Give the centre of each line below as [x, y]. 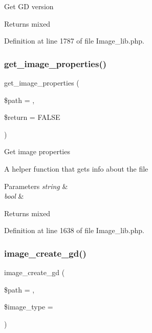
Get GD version [29, 6]
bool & [14, 196]
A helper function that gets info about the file [76, 168]
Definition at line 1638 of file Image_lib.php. [74, 230]
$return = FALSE [32, 117]
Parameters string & [36, 186]
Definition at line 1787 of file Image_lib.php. [74, 41]
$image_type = [29, 307]
